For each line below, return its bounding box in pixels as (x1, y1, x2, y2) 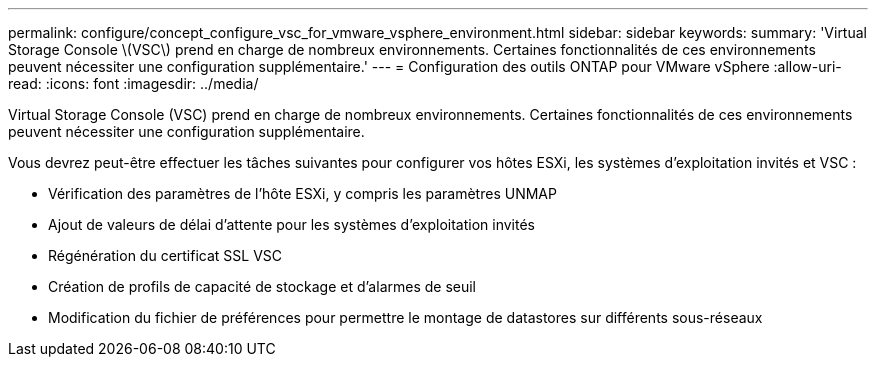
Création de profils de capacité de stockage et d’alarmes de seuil (48, 278, 477, 295)
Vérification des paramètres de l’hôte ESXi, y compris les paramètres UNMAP (48, 185, 557, 202)
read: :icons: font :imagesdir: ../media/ (8, 75, 259, 92)
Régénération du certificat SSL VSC (48, 247, 283, 264)
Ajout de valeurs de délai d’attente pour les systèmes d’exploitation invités (48, 216, 535, 233)
